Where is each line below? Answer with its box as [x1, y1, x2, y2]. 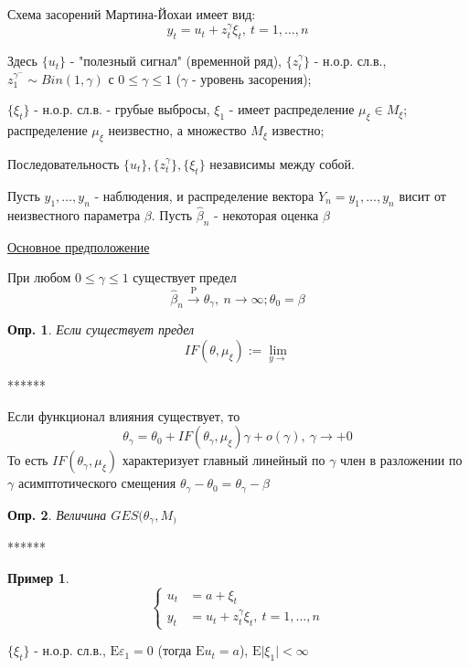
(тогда [157, 641, 192, 660]
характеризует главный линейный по [122, 451, 325, 470]
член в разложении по [340, 451, 463, 470]
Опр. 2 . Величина [7, 504, 107, 524]
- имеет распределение [229, 100, 355, 119]
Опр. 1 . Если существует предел [7, 320, 195, 339]
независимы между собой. [209, 154, 355, 173]
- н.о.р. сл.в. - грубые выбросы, [34, 100, 210, 119]
